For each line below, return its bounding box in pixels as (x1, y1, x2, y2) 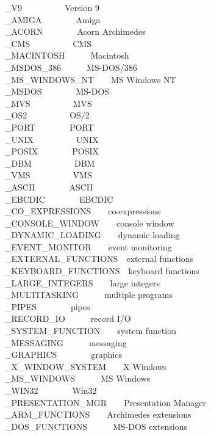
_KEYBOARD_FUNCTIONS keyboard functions (5, 264, 199, 277)
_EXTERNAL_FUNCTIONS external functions (5, 252, 194, 265)
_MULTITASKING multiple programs (5, 288, 173, 301)
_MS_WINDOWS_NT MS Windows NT (5, 73, 176, 85)
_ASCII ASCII (5, 180, 93, 193)
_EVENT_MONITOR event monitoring (5, 240, 172, 253)
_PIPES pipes (5, 300, 90, 313)
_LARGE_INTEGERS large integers (5, 276, 160, 289)
